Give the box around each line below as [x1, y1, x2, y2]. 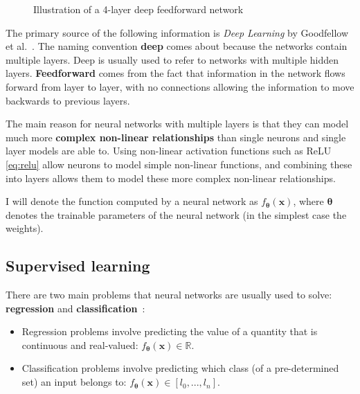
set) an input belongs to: [21, 375, 127, 389]
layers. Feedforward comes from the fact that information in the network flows [6, 66, 345, 80]
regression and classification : [6, 301, 145, 315]
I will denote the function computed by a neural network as [6, 194, 258, 208]
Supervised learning [6, 255, 150, 276]
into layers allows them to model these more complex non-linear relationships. [6, 170, 336, 185]
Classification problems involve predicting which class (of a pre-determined [21, 361, 339, 375]
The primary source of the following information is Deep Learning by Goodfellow [6, 25, 349, 39]
